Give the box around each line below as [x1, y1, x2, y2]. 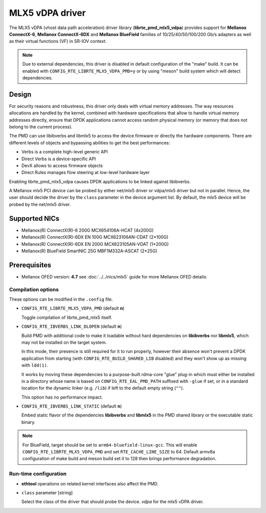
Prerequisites [9, 261, 51, 269]
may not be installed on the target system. [21, 339, 107, 345]
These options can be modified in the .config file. [9, 296, 113, 302]
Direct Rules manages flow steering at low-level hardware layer [21, 170, 150, 175]
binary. [21, 419, 35, 425]
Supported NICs [9, 214, 60, 223]
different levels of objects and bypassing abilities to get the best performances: [9, 139, 170, 145]
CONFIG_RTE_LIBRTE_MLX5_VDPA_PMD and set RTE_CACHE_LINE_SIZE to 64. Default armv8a [22, 449, 215, 455]
